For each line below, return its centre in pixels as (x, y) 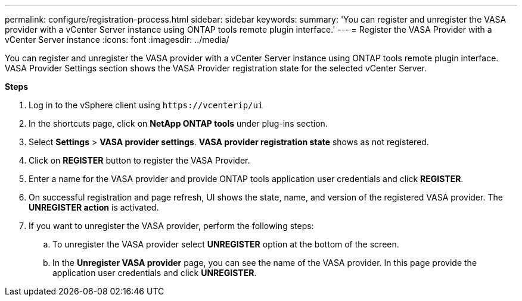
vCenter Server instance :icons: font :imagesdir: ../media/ (117, 40)
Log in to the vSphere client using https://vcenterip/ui (146, 105)
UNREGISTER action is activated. (94, 207)
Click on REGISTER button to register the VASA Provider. (139, 160)
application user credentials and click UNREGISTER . (155, 273)
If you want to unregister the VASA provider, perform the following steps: (171, 226)
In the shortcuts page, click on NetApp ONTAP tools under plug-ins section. (178, 123)
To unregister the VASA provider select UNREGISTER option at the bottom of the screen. (226, 244)
